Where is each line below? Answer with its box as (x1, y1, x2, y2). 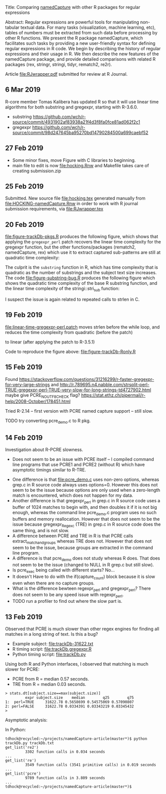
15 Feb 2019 (5, 363, 43, 371)
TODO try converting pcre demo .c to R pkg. (5, 418, 91, 425)
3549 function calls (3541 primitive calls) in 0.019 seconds (25, 763, 156, 768)
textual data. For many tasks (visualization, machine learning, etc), (20, 24, 156, 30)
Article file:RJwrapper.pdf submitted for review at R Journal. (5, 71, 128, 77)
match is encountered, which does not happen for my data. (12, 492, 133, 498)
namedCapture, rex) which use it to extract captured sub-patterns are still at (5, 249, 161, 255)
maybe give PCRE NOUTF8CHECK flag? (5, 392, 80, 399)
